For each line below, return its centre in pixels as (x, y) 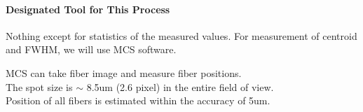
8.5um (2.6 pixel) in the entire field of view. (180, 86)
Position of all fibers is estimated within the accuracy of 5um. (138, 100)
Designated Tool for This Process (88, 9)
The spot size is (39, 86)
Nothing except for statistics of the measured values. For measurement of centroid (181, 35)
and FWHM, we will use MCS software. (91, 49)
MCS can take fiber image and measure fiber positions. (124, 72)
